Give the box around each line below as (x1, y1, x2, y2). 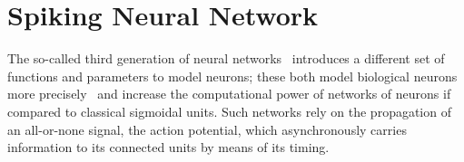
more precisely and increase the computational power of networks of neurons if (7, 84, 451, 103)
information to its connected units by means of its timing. (7, 138, 330, 157)
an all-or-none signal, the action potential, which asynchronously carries (7, 119, 407, 138)
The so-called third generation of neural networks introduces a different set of (7, 49, 445, 68)
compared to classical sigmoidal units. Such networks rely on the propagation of (7, 101, 451, 120)
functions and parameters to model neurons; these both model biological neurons (7, 66, 458, 85)
